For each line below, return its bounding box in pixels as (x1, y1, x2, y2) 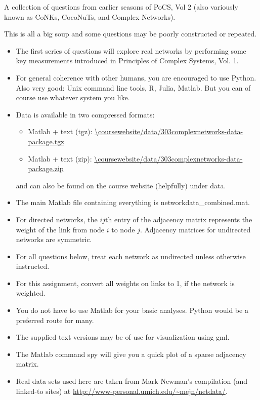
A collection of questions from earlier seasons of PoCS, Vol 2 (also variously (4, 2, 238, 12)
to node (111, 224, 135, 234)
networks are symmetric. (16, 234, 92, 245)
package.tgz (28, 136, 64, 146)
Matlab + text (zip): (28, 153, 92, 164)
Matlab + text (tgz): (28, 126, 93, 137)
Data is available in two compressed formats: (16, 109, 155, 119)
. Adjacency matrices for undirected (140, 224, 251, 234)
